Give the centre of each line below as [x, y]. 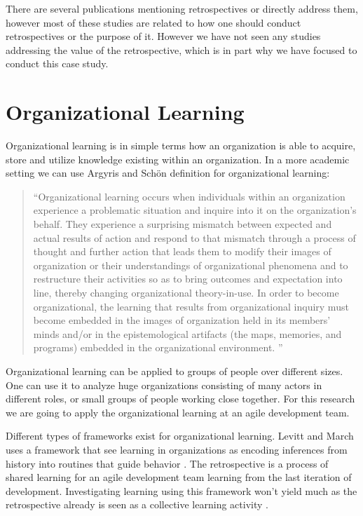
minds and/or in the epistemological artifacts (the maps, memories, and [187, 333]
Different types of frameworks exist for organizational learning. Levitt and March [180, 436]
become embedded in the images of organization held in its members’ [182, 320]
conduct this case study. [57, 63]
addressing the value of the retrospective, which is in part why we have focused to [181, 49]
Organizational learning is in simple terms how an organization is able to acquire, [181, 145]
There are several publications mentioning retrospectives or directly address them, [182, 8]
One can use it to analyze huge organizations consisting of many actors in [164, 385]
